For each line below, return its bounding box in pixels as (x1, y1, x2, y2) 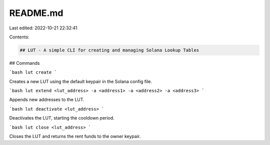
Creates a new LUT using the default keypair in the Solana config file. (9, 78, 152, 84)
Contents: (9, 34, 29, 40)
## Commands (9, 60, 40, 66)
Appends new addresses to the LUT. (9, 97, 84, 103)
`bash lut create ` (9, 70, 57, 75)
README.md (9, 7, 63, 18)
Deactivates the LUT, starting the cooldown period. (9, 115, 114, 121)
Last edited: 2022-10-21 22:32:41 (9, 25, 77, 31)
